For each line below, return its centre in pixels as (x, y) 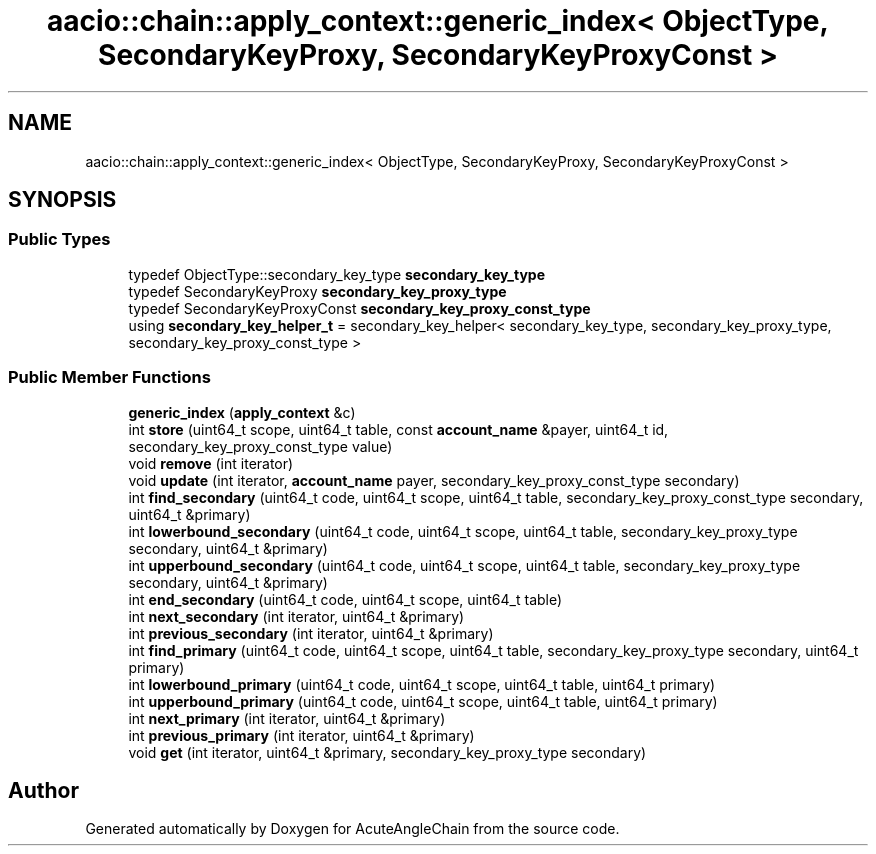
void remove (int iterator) (211, 463)
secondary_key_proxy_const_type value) (260, 446)
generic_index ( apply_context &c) (242, 412)
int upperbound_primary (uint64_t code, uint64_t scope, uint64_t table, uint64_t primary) (423, 701)
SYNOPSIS (62, 200)
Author (43, 790)
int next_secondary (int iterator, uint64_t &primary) (296, 616)
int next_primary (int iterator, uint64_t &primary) (287, 718)
